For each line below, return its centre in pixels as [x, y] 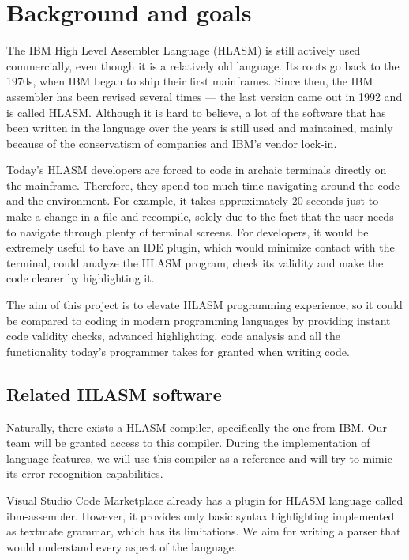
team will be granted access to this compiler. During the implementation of [188, 443]
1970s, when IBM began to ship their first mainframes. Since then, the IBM [190, 81]
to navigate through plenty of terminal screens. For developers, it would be [188, 231]
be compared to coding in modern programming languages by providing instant [199, 320]
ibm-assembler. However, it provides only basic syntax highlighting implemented [201, 515]
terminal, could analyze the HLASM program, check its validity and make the [195, 262]
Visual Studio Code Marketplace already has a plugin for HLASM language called [205, 499]
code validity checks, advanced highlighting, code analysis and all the [173, 336]
